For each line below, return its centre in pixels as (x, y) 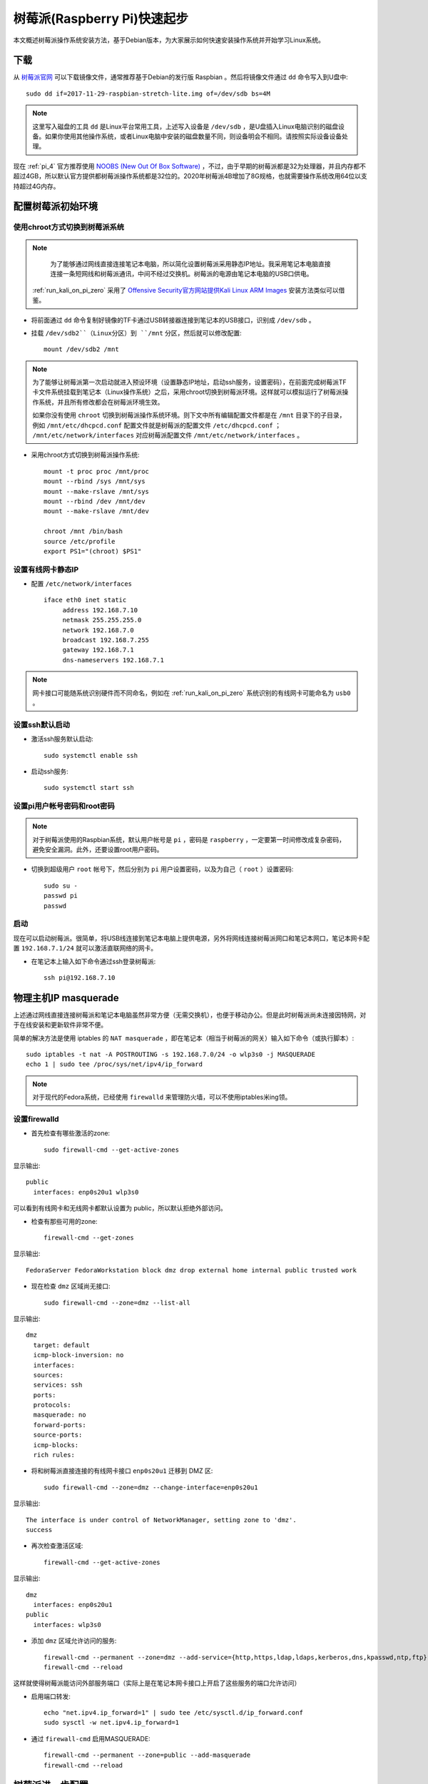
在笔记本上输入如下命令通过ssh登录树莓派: (93, 961)
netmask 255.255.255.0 (102, 620)
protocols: (52, 1405)
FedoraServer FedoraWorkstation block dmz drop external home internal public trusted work (191, 1270)
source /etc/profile (80, 541)
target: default (62, 1345)
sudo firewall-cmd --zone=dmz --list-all (117, 1303)
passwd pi (61, 896)
